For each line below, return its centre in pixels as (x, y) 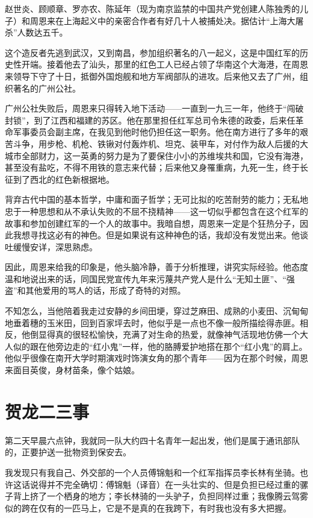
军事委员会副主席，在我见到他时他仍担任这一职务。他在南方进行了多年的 (156, 132)
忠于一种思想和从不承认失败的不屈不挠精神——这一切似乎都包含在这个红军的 (156, 211)
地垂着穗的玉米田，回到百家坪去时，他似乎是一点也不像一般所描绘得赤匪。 (152, 322)
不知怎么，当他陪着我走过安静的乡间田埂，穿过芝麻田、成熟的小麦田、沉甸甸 (156, 311)
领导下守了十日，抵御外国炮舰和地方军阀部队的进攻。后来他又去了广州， (156, 76)
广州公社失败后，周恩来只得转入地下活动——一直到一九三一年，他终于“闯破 (154, 108)
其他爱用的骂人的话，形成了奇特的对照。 (106, 290)
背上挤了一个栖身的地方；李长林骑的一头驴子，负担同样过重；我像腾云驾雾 (160, 496)
